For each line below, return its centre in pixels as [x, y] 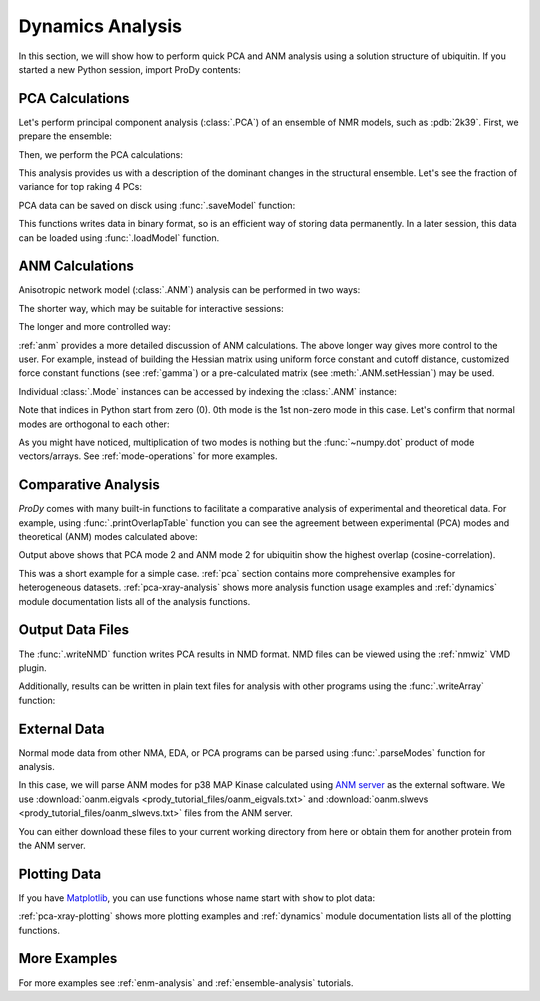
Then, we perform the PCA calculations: [101, 154]
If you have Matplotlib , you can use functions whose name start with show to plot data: [196, 897]
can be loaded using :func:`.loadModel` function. [119, 237]
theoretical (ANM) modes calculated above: [108, 537]
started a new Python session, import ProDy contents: [130, 69]
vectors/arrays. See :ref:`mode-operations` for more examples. [148, 456]
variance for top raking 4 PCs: [80, 187]
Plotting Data [60, 873]
